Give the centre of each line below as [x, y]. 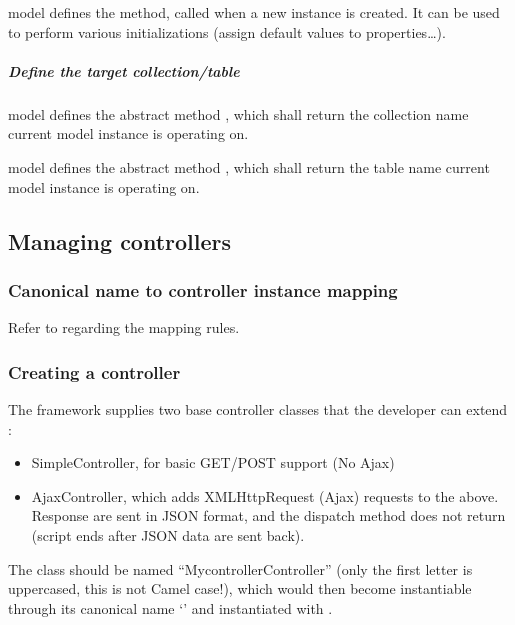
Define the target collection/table [124, 70]
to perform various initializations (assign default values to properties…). [227, 31]
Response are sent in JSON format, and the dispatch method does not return [268, 515]
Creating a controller [94, 371]
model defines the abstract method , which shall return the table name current [249, 166]
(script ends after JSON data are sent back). [168, 534]
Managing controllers [120, 240]
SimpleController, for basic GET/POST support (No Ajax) [213, 462]
